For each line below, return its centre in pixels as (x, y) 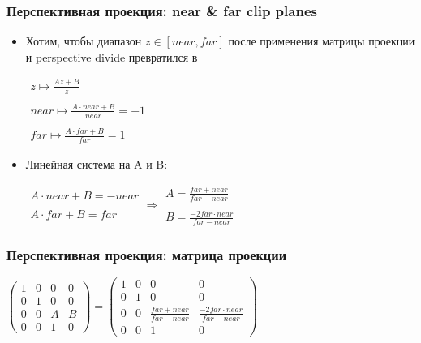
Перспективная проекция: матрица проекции (147, 255)
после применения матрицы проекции (322, 41)
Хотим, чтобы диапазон (84, 41)
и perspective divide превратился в (112, 56)
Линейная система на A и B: (97, 163)
